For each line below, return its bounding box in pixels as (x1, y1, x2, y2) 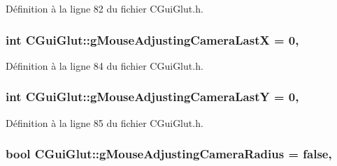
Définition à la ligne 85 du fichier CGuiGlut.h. (6, 115, 203, 130)
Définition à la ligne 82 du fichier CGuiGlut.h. (6, 1, 203, 15)
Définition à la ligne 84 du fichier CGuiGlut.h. (6, 58, 203, 73)
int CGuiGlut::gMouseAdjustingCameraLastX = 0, (6, 31, 299, 48)
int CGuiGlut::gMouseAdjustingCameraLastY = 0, (6, 88, 299, 105)
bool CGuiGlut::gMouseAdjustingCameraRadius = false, (6, 145, 332, 163)
